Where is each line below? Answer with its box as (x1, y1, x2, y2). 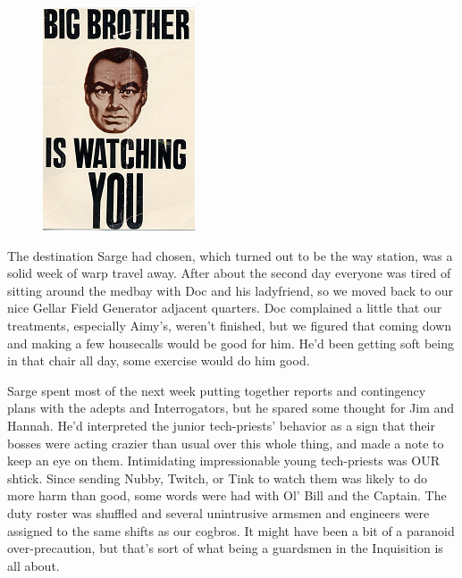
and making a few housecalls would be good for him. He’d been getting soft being (7, 333, 455, 352)
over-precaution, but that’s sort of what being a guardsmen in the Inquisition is (7, 539, 443, 557)
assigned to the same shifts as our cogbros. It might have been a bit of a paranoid (7, 521, 455, 540)
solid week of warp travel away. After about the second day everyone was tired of (7, 264, 451, 282)
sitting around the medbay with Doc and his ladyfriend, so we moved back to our (7, 281, 454, 299)
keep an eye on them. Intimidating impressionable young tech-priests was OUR (7, 451, 441, 470)
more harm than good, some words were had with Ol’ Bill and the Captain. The (7, 486, 447, 505)
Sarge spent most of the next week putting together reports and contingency (7, 381, 426, 399)
